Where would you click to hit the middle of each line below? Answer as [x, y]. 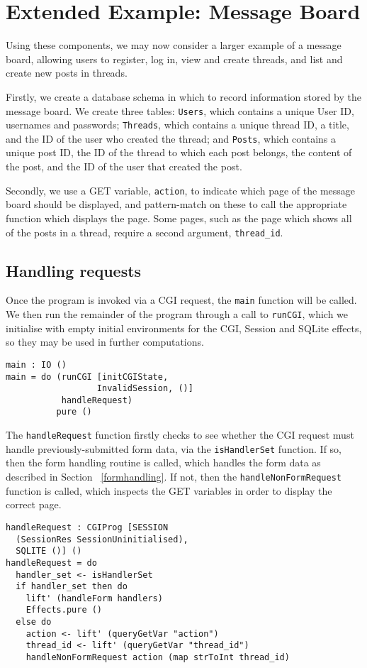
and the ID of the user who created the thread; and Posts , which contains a [171, 138]
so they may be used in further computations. [105, 342]
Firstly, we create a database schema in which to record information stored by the [183, 96]
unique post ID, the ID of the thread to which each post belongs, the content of [179, 152]
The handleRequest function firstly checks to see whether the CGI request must [180, 435]
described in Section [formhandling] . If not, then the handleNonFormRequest [174, 477]
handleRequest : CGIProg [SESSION [87, 527]
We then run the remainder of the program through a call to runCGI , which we [177, 314]
